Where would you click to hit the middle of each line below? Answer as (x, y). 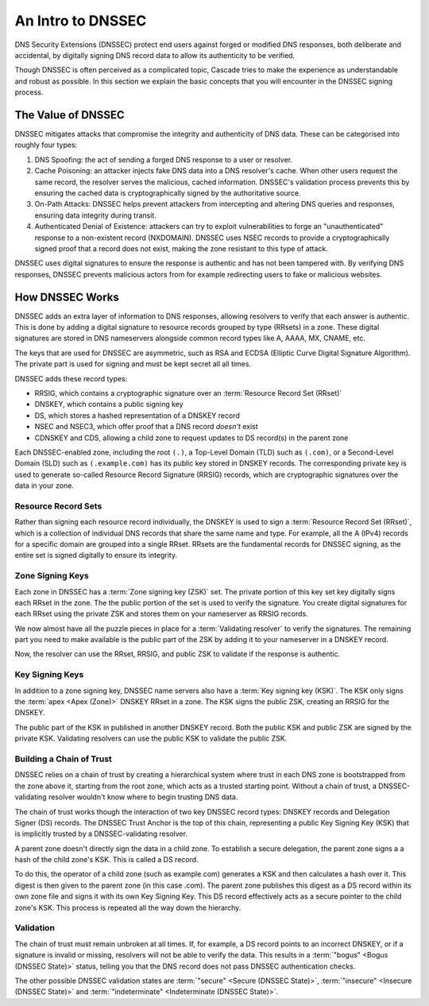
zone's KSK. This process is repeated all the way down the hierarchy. (128, 907)
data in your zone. (44, 486)
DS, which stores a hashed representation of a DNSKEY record (137, 415)
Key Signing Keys (49, 675)
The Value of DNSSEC (70, 115)
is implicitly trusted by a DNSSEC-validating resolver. (101, 834)
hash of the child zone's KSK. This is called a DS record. (106, 860)
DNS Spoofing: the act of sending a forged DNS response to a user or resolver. (164, 160)
